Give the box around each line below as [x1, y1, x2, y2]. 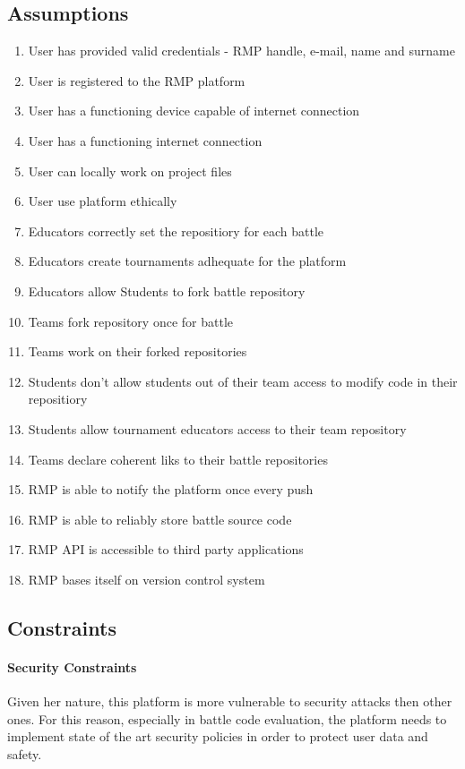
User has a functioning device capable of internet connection [28, 101, 360, 120]
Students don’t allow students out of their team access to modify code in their [28, 372, 458, 390]
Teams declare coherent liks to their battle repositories [28, 449, 328, 468]
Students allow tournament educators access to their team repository [28, 419, 407, 438]
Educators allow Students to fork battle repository [28, 281, 306, 300]
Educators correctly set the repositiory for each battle [28, 221, 324, 240]
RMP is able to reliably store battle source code [28, 509, 292, 528]
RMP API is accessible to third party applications [28, 540, 304, 559]
